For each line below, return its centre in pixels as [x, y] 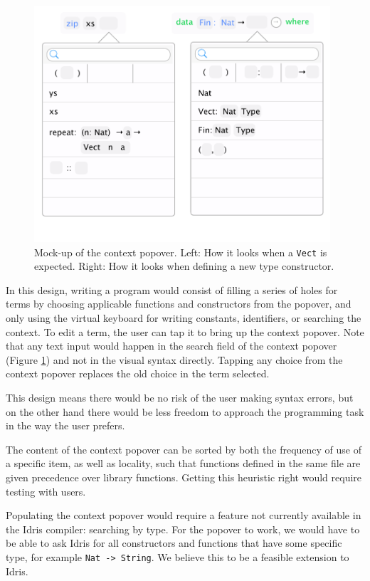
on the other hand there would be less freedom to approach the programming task [185, 411]
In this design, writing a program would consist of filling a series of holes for [172, 289]
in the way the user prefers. [65, 425]
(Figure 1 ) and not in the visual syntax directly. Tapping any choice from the [174, 359]
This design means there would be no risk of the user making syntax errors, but [180, 398]
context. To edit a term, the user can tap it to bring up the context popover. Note [185, 331]
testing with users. [46, 491]
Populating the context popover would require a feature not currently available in [184, 515]
